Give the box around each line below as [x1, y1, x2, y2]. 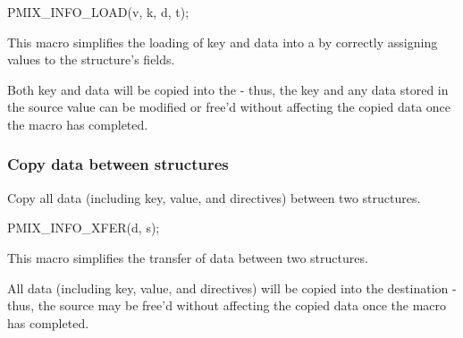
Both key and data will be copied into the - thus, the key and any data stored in [7, 80, 449, 98]
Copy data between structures [7, 153, 229, 175]
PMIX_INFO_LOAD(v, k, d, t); [7, 3, 189, 21]
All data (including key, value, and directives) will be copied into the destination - [7, 278, 457, 297]
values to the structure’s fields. [7, 50, 175, 69]
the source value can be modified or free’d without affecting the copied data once [7, 97, 451, 116]
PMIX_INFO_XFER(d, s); [7, 218, 160, 237]
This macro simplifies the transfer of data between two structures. [7, 248, 368, 266]
